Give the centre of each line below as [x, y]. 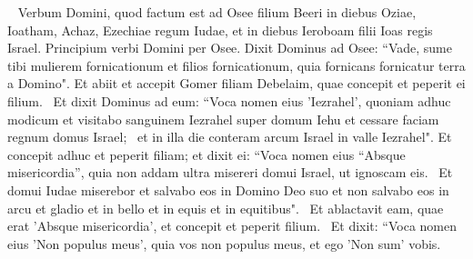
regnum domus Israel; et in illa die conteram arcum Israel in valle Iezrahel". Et [230, 137]
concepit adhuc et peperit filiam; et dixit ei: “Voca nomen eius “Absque [206, 154]
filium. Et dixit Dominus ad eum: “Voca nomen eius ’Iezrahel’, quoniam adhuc [229, 100]
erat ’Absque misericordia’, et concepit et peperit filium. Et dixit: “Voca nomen [232, 226]
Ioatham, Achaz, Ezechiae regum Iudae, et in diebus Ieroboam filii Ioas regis [220, 30]
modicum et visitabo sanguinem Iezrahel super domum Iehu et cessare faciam [223, 119]
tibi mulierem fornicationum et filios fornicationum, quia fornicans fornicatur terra [236, 65]
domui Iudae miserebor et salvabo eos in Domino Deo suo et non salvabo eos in [228, 189]
